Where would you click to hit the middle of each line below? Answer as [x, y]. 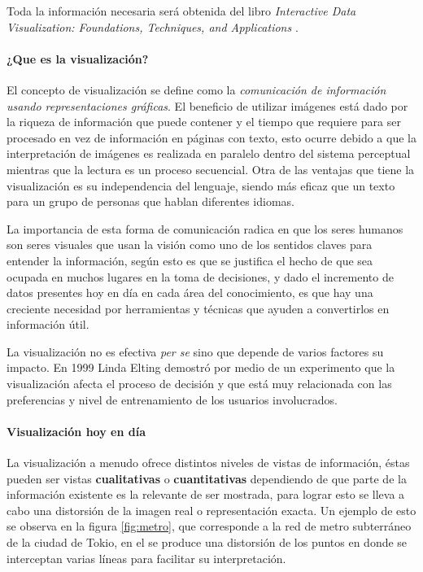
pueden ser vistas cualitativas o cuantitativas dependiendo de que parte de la [207, 478]
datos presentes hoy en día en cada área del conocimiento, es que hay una [190, 293]
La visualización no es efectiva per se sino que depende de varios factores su [195, 351]
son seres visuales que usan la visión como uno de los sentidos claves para [190, 245]
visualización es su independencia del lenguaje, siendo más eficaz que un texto [201, 185]
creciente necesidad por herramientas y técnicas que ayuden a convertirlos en [198, 308]
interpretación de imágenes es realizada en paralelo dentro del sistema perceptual [209, 153]
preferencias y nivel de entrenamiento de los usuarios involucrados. [172, 399]
